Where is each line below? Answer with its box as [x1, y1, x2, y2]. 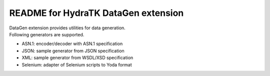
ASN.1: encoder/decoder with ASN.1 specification [21, 41, 123, 47]
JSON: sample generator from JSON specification [21, 48, 124, 54]
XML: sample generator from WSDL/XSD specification [21, 55, 133, 61]
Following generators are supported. [9, 31, 84, 37]
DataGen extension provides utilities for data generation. [9, 25, 126, 31]
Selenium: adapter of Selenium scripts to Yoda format [21, 62, 132, 68]
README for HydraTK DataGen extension [9, 7, 184, 18]
